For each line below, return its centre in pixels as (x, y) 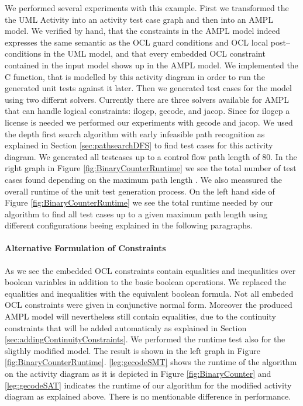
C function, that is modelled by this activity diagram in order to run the (135, 76)
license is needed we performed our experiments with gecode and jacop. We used (149, 122)
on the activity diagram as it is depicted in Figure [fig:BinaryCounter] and (138, 374)
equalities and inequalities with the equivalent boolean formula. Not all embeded (149, 293)
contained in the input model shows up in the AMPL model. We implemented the (151, 65)
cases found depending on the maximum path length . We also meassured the (144, 179)
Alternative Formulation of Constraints (85, 248)
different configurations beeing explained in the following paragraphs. (129, 225)
